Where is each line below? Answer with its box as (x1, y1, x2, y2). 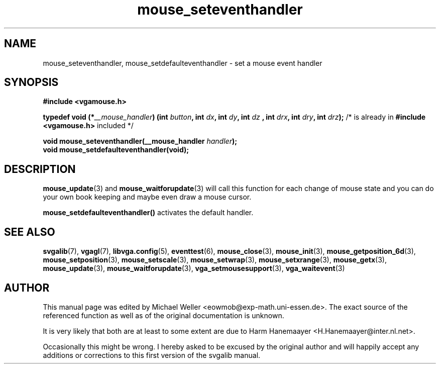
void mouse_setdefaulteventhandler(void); (43, 145, 189, 154)
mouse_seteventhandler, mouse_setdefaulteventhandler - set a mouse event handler (43, 58, 322, 67)
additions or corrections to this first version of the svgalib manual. (43, 350, 261, 359)
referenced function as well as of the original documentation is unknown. (43, 311, 284, 320)
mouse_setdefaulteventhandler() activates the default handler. (43, 208, 254, 217)
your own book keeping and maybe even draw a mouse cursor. (43, 193, 252, 202)
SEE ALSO (4, 225, 55, 238)
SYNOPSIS (4, 76, 59, 89)
